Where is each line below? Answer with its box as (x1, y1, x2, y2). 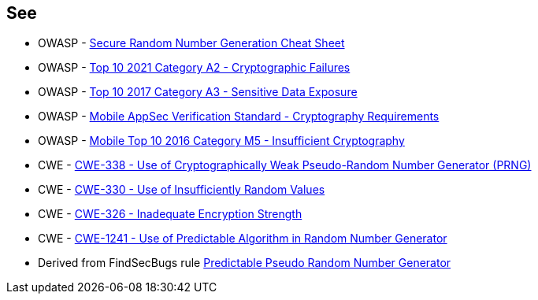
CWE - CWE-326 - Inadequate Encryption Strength (38, 207, 302, 221)
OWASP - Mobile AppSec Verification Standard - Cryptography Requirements (38, 109, 440, 124)
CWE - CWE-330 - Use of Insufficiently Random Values (38, 183, 325, 197)
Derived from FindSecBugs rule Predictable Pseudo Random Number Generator (38, 256, 451, 270)
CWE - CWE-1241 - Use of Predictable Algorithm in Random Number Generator (38, 231, 447, 246)
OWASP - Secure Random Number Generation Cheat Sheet (38, 36, 345, 50)
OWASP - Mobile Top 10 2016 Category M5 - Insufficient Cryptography (38, 134, 405, 148)
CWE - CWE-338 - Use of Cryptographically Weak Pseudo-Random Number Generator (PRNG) (38, 158, 532, 172)
